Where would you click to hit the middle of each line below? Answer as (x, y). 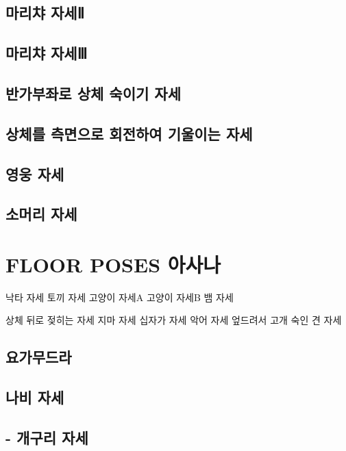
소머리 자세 (41, 214)
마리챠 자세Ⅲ (47, 53)
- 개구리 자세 (47, 437)
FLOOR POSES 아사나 (113, 264)
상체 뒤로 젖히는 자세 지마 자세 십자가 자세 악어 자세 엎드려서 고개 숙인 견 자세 (174, 320)
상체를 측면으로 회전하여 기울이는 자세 (129, 133)
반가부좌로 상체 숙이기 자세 (93, 93)
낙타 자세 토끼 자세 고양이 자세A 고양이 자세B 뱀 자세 (120, 297)
